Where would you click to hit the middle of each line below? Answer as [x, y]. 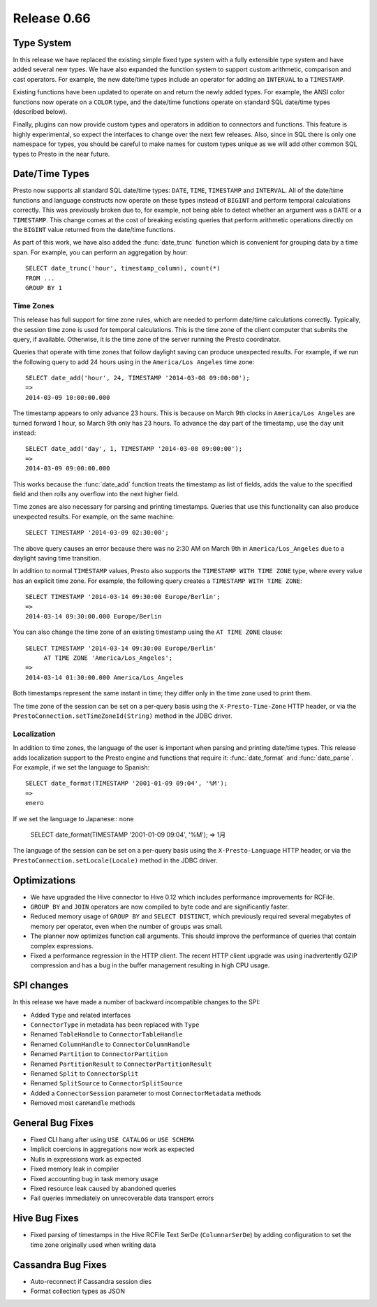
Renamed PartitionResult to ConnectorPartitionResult [121, 1064]
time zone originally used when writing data [93, 1245]
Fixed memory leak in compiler [75, 1169]
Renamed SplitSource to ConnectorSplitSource [106, 1083]
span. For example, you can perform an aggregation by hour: [101, 252]
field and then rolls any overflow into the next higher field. [96, 494]
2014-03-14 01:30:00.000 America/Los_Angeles [105, 677]
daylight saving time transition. [57, 558]
